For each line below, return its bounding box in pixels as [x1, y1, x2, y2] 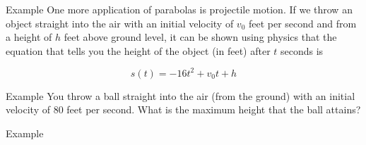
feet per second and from [248, 15, 357, 30]
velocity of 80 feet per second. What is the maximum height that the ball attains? [6, 102, 361, 117]
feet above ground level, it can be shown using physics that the [64, 30, 337, 44]
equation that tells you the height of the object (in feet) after [6, 43, 271, 58]
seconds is [281, 43, 324, 58]
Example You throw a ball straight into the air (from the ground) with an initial [6, 88, 355, 103]
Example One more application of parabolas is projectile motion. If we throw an [6, 2, 353, 16]
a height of [6, 30, 52, 44]
